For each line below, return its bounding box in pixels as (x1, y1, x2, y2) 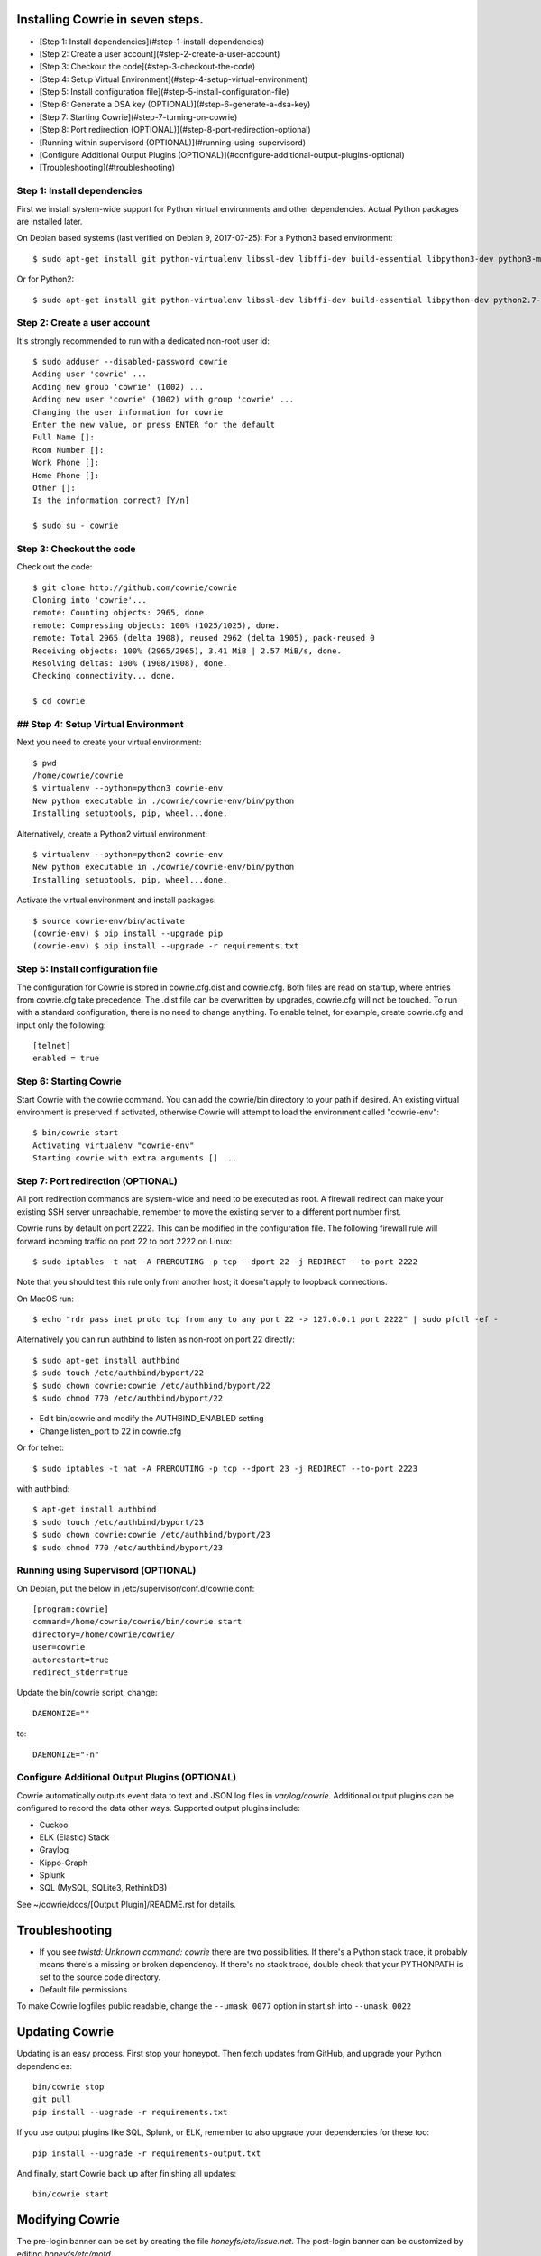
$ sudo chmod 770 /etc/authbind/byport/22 (32, 1393, 224, 1403)
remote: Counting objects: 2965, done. (32, 607, 209, 618)
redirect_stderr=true (32, 1668, 128, 1678)
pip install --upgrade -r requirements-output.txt (32, 2148, 261, 2159)
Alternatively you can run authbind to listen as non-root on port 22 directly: (16, 1334, 295, 1345)
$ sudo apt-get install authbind (32, 1355, 180, 1365)
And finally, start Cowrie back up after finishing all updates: (16, 2168, 237, 2178)
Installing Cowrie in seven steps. (16, 12, 205, 27)
